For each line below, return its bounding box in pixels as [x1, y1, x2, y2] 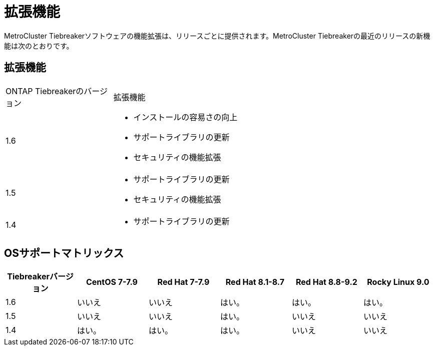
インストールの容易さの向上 [133, 112, 238, 122]
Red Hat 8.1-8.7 [225, 277, 285, 287]
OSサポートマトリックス [4, 247, 124, 260]
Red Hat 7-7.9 [157, 277, 210, 287]
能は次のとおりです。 [4, 41, 74, 50]
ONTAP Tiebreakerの [6, 86, 84, 96]
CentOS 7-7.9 [86, 277, 138, 287]
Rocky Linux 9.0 [367, 277, 429, 287]
